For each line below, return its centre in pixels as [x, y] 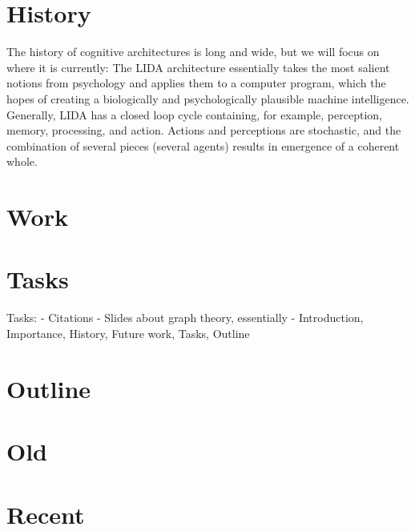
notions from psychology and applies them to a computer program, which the [196, 83]
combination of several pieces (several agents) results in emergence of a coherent [203, 145]
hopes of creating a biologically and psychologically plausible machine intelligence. [208, 98]
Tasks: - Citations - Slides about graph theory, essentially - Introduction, [185, 318]
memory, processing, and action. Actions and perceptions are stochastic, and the [204, 130]
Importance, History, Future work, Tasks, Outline [128, 333]
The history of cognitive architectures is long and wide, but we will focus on [193, 52]
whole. [22, 161]
